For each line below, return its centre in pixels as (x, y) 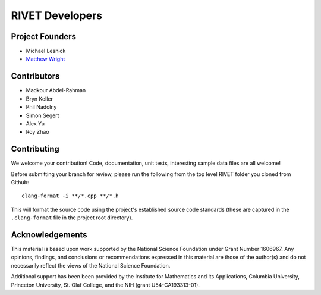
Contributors (35, 76)
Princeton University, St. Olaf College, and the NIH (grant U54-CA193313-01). (106, 285)
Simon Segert (43, 115)
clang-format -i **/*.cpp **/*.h (70, 196)
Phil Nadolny (41, 107)
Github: (20, 182)
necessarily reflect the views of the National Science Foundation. (91, 265)
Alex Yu (35, 123)
